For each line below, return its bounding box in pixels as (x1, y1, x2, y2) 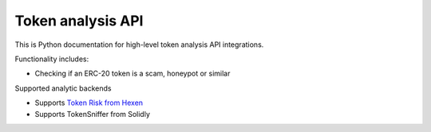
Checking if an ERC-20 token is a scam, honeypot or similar (34, 68, 231, 79)
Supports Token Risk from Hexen (34, 98, 144, 107)
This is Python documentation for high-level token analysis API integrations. (14, 40, 264, 49)
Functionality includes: (14, 54, 89, 64)
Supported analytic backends (14, 83, 112, 93)
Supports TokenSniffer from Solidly (34, 109, 151, 118)
